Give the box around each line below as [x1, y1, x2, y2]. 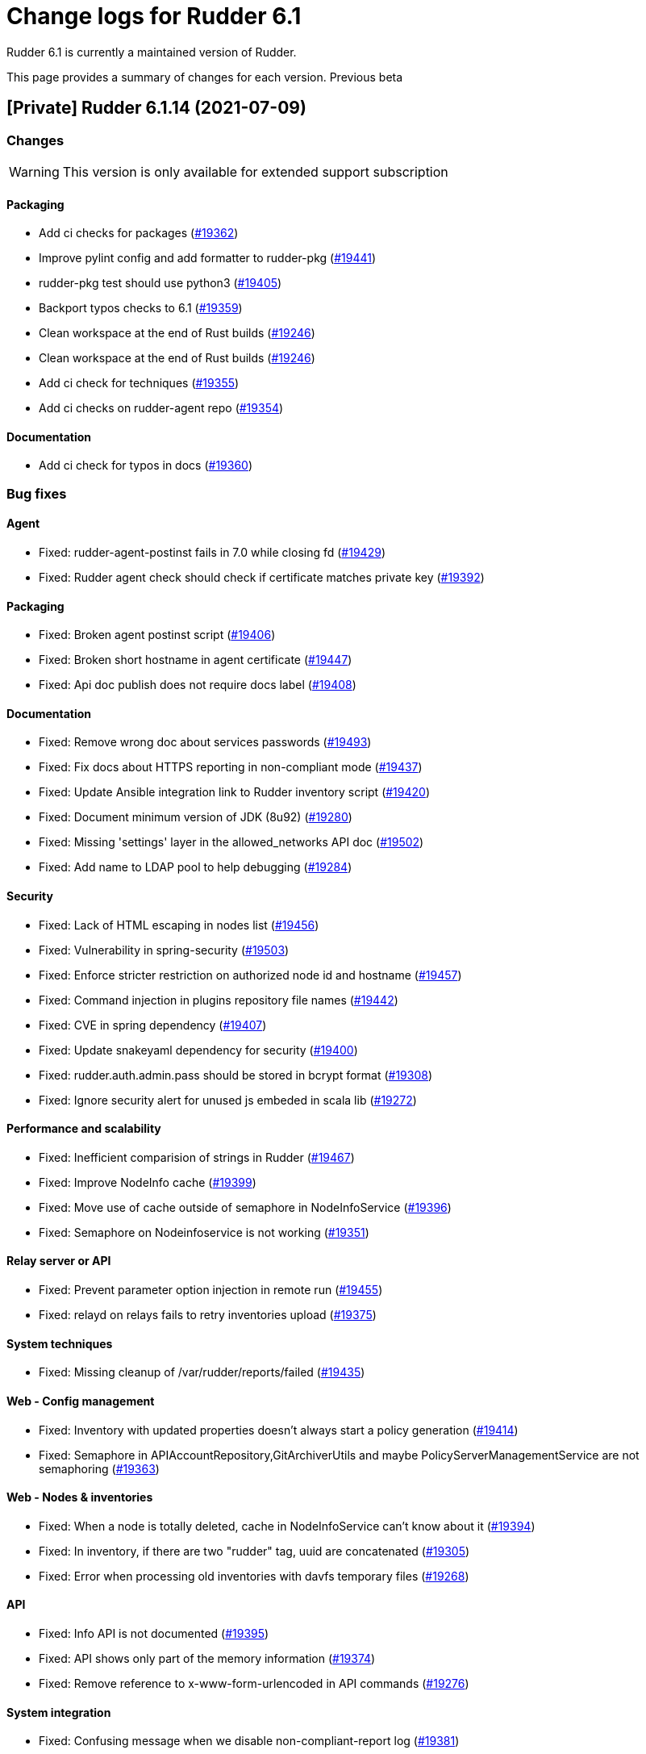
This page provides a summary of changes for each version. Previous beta [6, 69, 403, 84]
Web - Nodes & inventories [6, 1490, 153, 1505]
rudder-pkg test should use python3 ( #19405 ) [39, 276, 282, 290]
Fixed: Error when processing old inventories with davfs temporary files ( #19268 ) [39, 1568, 469, 1583]
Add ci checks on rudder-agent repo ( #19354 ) [39, 401, 284, 416]
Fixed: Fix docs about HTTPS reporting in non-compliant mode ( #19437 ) [39, 760, 423, 775]
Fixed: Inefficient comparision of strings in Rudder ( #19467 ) [39, 1150, 355, 1164]
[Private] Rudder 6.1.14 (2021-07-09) [6, 98, 306, 119]
